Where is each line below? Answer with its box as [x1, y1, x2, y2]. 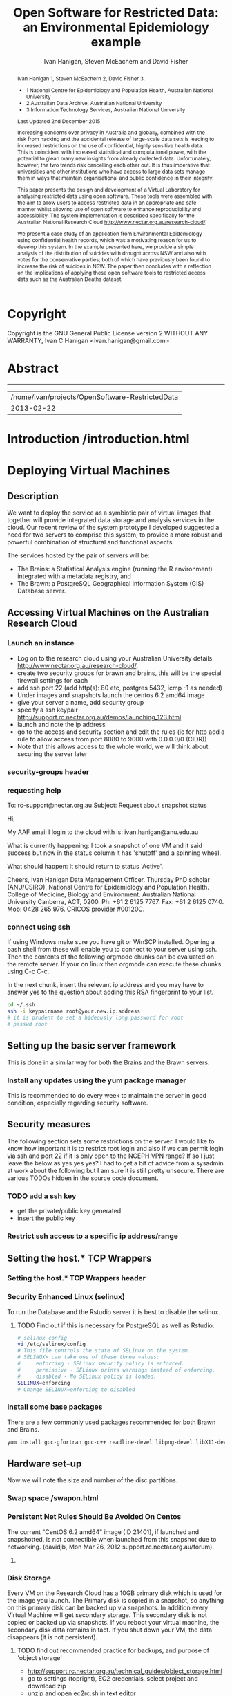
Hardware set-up [7, 1457, 82, 1469]
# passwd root [7, 1020, 48, 1028]
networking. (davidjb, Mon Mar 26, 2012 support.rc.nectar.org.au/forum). [7, 1542, 215, 1551]
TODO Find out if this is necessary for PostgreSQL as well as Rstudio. [17, 1321, 215, 1329]
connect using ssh [7, 922, 70, 932]
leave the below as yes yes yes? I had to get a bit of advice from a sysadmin [7, 1159, 224, 1167]
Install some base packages [7, 1402, 103, 1412]
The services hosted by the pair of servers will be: [7, 551, 150, 560]
